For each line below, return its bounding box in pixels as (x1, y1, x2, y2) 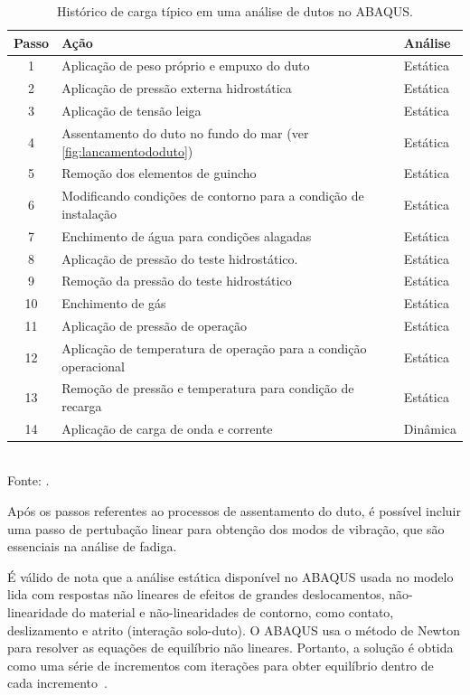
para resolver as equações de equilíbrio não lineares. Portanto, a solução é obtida (7, 638, 454, 657)
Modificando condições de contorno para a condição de (61, 186, 364, 205)
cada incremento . (7, 673, 108, 692)
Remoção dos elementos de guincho (61, 164, 257, 183)
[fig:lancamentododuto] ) (61, 141, 193, 160)
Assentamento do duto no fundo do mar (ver (61, 123, 309, 142)
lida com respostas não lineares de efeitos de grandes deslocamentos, (7, 585, 385, 604)
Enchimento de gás (61, 294, 166, 313)
